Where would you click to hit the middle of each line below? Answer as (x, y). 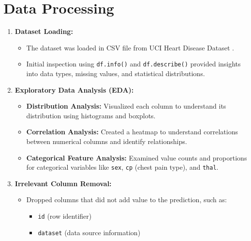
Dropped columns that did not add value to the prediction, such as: (126, 200)
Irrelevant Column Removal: (63, 183)
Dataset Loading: (44, 31)
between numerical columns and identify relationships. (107, 141)
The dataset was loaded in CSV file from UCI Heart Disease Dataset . (130, 47)
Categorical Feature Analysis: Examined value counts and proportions (137, 157)
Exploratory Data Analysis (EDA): (74, 89)
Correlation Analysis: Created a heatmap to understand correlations (132, 132)
